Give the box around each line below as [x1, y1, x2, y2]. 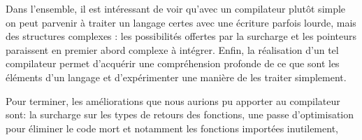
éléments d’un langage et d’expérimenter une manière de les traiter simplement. [6, 69, 347, 84]
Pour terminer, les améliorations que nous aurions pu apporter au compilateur [6, 93, 340, 108]
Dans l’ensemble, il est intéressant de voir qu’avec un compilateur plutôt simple [6, 1, 346, 15]
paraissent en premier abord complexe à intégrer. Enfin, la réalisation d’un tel [6, 42, 339, 57]
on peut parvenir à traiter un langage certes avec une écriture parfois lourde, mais [6, 15, 356, 29]
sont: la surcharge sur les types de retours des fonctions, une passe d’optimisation [6, 107, 354, 122]
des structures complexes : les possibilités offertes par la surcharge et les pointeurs [6, 29, 357, 43]
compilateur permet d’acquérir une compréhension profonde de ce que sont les [6, 56, 340, 71]
